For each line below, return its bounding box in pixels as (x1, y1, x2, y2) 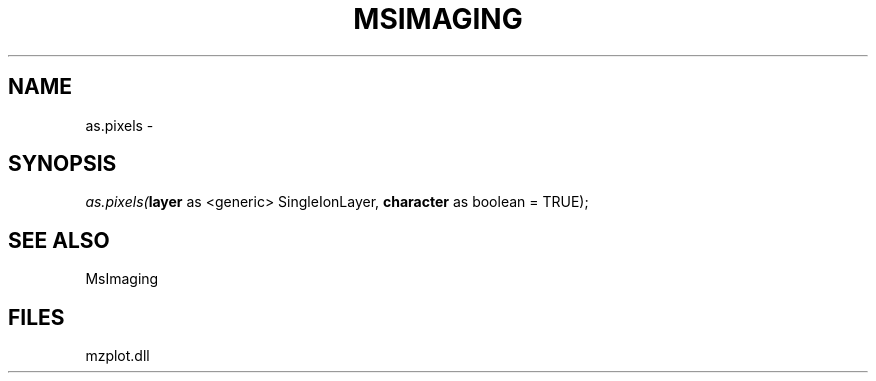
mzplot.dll (85, 347, 150, 365)
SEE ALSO (8, 227, 110, 253)
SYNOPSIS (8, 151, 117, 177)
